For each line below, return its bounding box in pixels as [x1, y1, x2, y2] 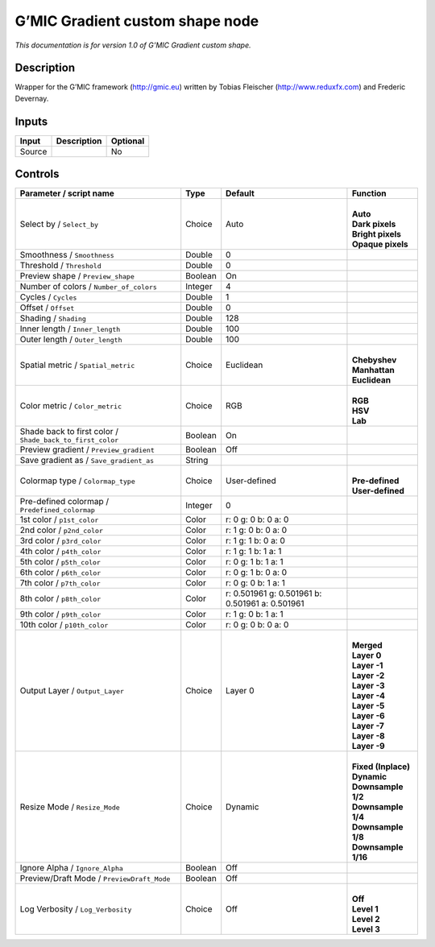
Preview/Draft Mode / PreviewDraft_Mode [19, 873, 171, 884]
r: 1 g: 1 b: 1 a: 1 [226, 546, 282, 557]
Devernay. [14, 93, 49, 103]
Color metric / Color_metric [19, 400, 122, 411]
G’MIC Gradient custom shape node [14, 12, 259, 30]
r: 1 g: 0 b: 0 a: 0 [226, 524, 288, 536]
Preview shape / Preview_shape [19, 271, 135, 282]
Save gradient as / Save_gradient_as [19, 455, 155, 466]
